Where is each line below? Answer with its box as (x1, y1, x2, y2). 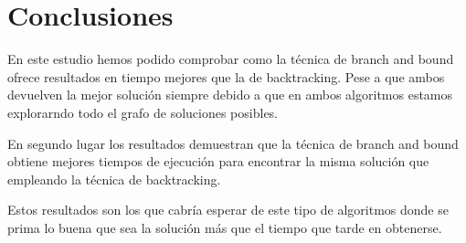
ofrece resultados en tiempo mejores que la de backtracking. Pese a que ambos (7, 67, 445, 86)
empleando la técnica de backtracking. (7, 169, 221, 188)
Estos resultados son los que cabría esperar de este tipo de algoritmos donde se (7, 200, 449, 219)
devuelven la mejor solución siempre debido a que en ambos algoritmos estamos (7, 85, 453, 104)
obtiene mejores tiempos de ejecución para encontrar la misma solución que (7, 152, 429, 171)
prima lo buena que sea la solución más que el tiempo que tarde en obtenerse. (7, 217, 442, 237)
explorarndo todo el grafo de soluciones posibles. (7, 102, 279, 121)
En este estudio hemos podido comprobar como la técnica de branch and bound (7, 49, 454, 69)
